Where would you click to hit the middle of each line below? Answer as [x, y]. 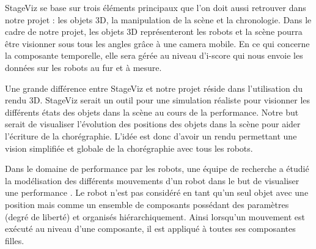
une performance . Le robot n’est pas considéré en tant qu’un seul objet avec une [157, 192]
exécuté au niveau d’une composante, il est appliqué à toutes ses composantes [150, 229]
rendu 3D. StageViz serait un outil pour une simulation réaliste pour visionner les [158, 100]
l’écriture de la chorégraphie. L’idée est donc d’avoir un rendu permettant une [151, 136]
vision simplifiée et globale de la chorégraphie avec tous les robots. [129, 148]
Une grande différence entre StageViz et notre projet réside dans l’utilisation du [154, 88]
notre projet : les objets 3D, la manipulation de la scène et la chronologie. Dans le [158, 19]
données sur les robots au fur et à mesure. [83, 67]
